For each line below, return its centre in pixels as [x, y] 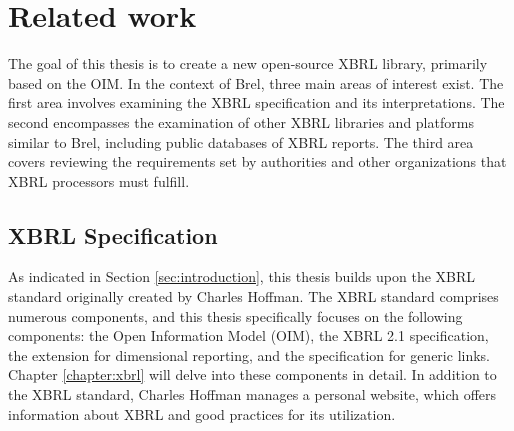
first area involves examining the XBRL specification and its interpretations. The [256, 102]
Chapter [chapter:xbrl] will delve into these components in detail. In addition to [252, 374]
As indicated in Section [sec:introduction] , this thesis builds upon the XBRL [242, 276]
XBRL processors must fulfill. [99, 180]
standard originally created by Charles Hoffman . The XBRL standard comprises [253, 296]
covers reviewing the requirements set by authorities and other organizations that [257, 161]
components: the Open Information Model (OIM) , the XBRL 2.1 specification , [248, 335]
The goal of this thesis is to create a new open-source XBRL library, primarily [248, 63]
